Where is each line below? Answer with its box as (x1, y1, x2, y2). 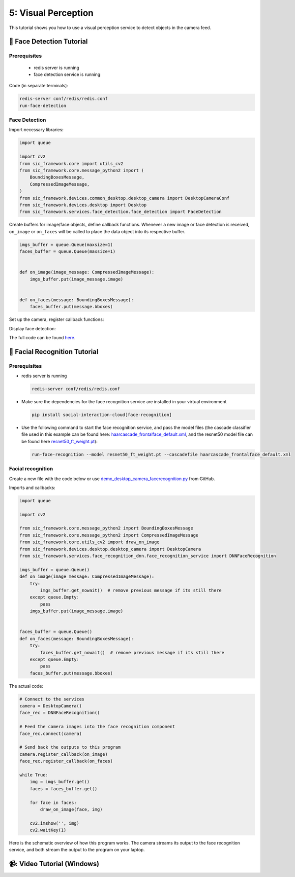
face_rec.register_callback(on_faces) (19, 758, 113, 764)
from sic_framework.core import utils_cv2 (19, 161, 123, 166)
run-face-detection (19, 103, 66, 108)
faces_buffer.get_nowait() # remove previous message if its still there (40, 650, 225, 655)
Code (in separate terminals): (9, 83, 68, 89)
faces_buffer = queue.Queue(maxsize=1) (19, 249, 116, 254)
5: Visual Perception (9, 7, 94, 18)
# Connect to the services (19, 696, 85, 702)
